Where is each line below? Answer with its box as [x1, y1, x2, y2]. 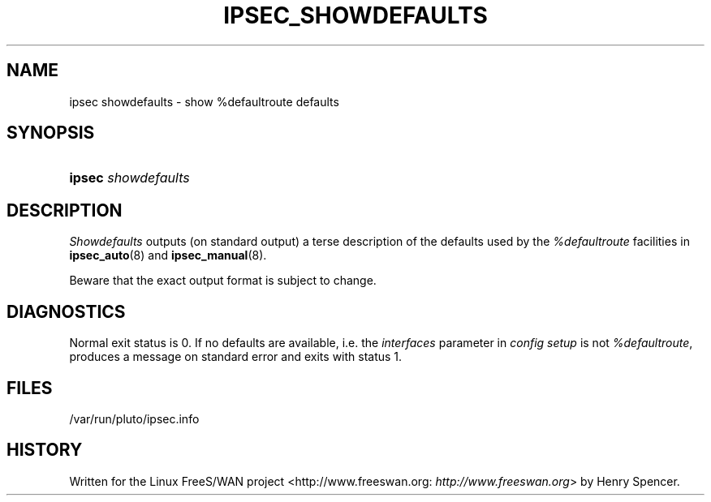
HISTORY [6, 440, 83, 461]
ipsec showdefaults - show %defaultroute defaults [69, 94, 339, 109]
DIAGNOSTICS [6, 301, 126, 322]
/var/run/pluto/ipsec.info [69, 411, 200, 426]
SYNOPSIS [6, 122, 95, 144]
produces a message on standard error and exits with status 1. [69, 350, 403, 364]
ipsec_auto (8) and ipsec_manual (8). [69, 248, 267, 263]
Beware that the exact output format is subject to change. [69, 273, 377, 288]
